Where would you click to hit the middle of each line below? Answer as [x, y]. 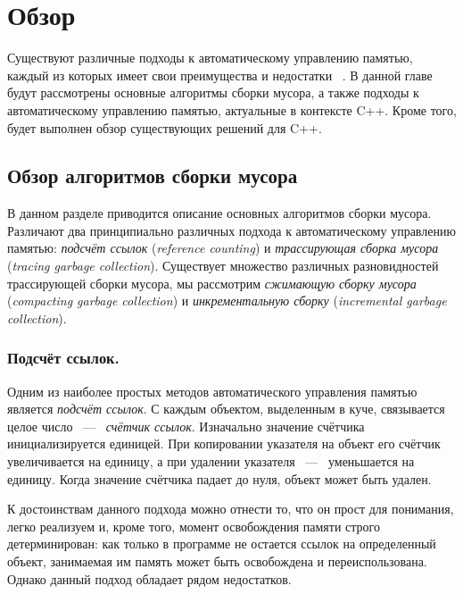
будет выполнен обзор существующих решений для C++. [165, 127]
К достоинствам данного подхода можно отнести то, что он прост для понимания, [231, 509]
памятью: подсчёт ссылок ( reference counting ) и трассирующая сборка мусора [223, 248]
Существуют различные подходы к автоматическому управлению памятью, [210, 58]
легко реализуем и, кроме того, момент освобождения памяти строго [194, 526]
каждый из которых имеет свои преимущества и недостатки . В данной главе [220, 75]
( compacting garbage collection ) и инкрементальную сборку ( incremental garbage [227, 301]
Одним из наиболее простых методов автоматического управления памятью [212, 391]
